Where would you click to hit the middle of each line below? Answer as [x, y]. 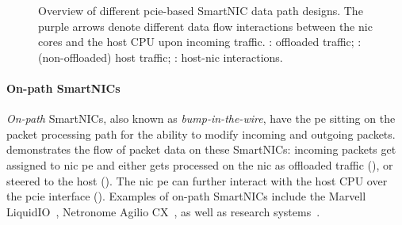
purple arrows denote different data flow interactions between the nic [205, 26]
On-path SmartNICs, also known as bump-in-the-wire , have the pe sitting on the [201, 118]
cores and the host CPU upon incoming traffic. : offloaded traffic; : [200, 42]
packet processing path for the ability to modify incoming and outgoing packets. [201, 133]
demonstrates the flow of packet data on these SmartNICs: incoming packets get [201, 149]
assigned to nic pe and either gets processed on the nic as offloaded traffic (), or [200, 164]
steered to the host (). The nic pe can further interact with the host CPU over [197, 180]
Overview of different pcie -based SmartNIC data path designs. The [201, 10]
